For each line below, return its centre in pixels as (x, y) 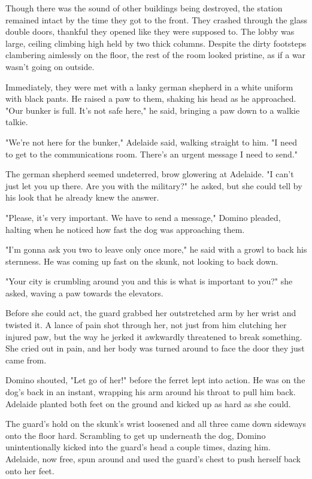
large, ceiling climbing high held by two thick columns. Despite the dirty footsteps (156, 43)
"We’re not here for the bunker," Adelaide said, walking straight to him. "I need (152, 142)
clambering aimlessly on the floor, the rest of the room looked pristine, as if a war (156, 55)
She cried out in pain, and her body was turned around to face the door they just (155, 348)
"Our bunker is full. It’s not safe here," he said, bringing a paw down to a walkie (153, 110)
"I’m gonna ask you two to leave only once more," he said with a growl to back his (156, 249)
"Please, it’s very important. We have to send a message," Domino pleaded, (143, 217)
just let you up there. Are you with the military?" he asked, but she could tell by (154, 185)
